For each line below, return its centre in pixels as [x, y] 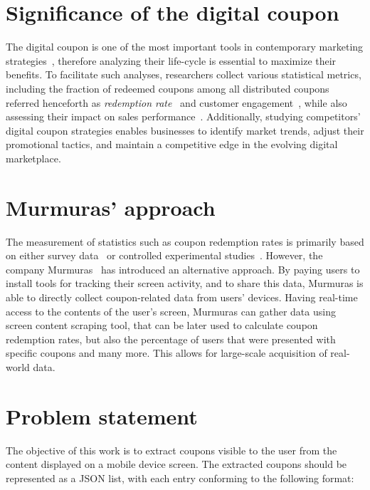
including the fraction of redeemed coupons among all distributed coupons [168, 88]
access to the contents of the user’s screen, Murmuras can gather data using [171, 311]
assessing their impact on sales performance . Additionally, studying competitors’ [183, 116]
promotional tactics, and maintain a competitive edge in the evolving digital [172, 144]
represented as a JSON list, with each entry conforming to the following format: [180, 478]
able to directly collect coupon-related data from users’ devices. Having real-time [182, 297]
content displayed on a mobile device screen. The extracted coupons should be [176, 464]
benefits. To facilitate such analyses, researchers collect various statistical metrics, [184, 74]
